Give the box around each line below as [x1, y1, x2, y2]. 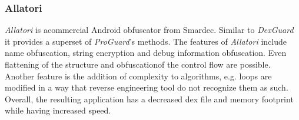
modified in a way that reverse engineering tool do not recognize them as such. [5, 81, 288, 94]
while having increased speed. [5, 104, 111, 116]
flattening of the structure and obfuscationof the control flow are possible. [5, 58, 271, 70]
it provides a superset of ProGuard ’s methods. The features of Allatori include [5, 35, 287, 47]
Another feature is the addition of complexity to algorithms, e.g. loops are [5, 69, 272, 82]
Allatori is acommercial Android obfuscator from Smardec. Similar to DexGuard [5, 24, 294, 36]
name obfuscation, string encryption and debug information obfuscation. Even [5, 46, 287, 59]
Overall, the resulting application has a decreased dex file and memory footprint [5, 92, 294, 105]
